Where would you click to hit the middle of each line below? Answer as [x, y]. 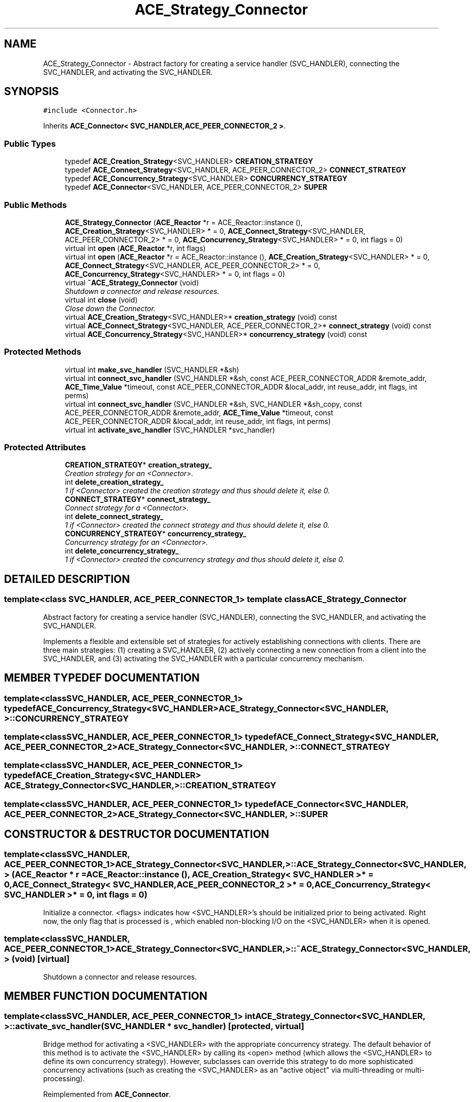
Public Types [30, 143]
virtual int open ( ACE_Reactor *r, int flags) [135, 248]
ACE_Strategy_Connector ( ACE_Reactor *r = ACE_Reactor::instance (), [184, 222]
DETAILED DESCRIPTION [67, 579]
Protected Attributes [45, 448]
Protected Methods [43, 352]
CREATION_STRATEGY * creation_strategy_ [138, 465]
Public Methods [36, 205]
